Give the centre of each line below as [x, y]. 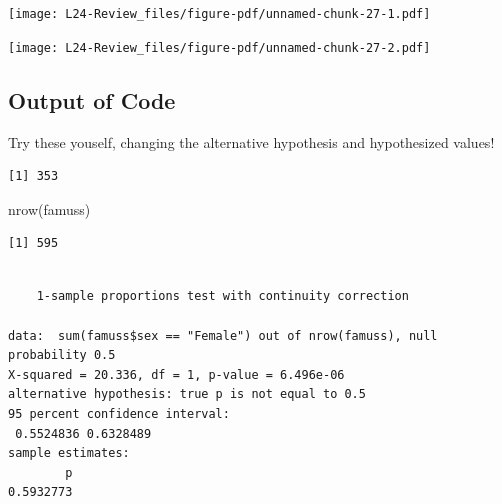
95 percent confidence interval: [119, 414]
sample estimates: [69, 453]
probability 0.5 [62, 355]
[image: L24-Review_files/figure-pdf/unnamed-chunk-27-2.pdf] [219, 47]
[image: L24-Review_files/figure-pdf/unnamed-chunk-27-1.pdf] [219, 14]
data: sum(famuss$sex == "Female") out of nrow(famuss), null [223, 335]
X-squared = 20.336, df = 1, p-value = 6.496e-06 [176, 374]
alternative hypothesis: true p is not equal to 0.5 [187, 394]
